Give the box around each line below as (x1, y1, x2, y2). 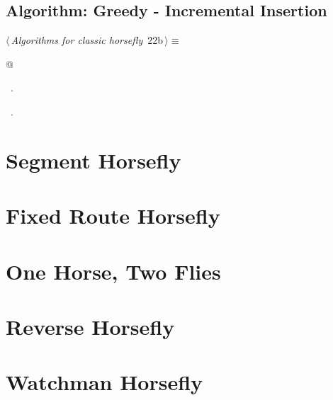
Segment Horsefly (6, 145, 181, 174)
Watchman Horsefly (6, 367, 203, 396)
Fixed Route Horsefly (6, 201, 220, 230)
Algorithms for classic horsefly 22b (11, 33, 163, 47)
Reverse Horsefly (6, 312, 175, 341)
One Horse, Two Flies (6, 256, 221, 285)
